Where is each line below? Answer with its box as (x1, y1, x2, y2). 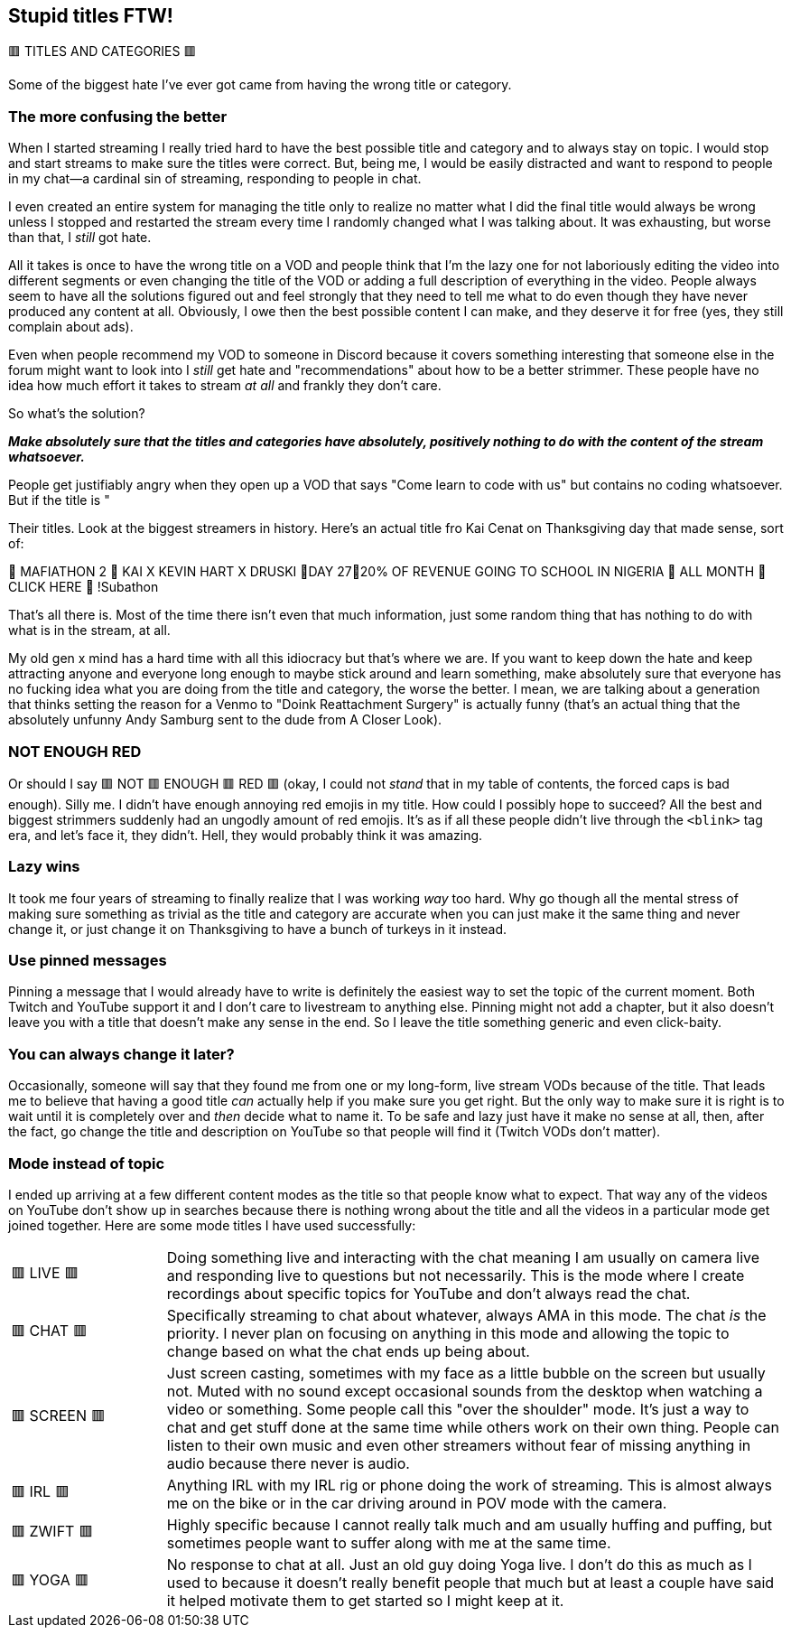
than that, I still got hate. (8, 229, 152, 246)
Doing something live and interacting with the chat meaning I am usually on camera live (166, 1247, 760, 1266)
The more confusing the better (8, 107, 228, 126)
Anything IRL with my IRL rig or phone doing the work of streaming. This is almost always (166, 1475, 772, 1494)
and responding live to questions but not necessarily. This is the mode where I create (166, 1266, 745, 1285)
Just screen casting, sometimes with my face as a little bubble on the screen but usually (166, 1363, 766, 1382)
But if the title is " (8, 492, 110, 509)
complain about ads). (8, 319, 134, 335)
